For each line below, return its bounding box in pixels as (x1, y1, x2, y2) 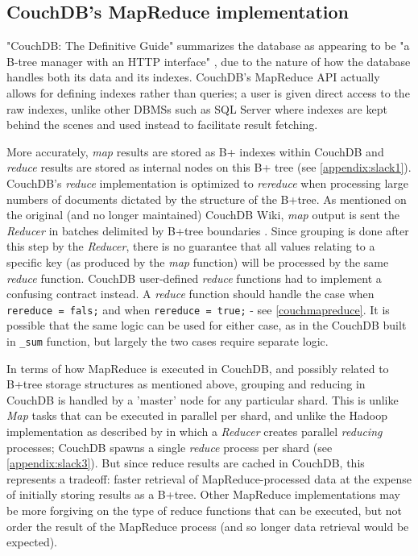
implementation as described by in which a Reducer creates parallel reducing (6, 422, 383, 439)
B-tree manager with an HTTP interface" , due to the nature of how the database (6, 52, 411, 69)
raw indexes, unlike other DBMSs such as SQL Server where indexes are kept (6, 100, 387, 117)
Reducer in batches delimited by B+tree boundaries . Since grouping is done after (6, 222, 409, 239)
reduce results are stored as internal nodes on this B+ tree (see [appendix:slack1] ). (6, 159, 412, 176)
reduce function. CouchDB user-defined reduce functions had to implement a (6, 269, 382, 286)
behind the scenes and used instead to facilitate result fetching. (6, 116, 318, 133)
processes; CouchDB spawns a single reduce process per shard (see (6, 438, 333, 455)
